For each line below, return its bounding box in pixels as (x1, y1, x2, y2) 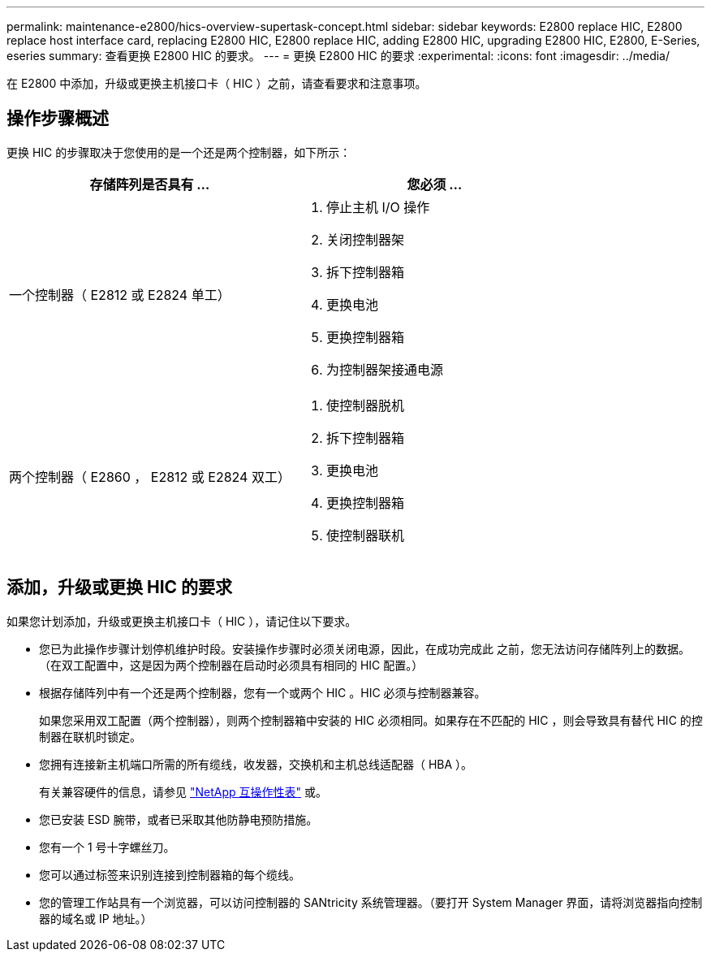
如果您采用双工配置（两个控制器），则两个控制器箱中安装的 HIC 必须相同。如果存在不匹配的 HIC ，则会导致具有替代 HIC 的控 (39, 713, 703, 727)
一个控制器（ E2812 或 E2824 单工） (9, 286, 231, 303)
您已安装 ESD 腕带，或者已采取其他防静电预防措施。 (39, 812, 318, 826)
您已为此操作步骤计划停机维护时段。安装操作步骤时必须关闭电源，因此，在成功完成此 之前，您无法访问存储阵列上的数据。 (39, 641, 690, 656)
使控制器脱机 (325, 397, 404, 414)
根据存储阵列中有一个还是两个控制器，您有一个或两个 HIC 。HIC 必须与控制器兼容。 (39, 685, 486, 700)
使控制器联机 (325, 527, 404, 544)
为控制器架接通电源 (325, 361, 443, 378)
